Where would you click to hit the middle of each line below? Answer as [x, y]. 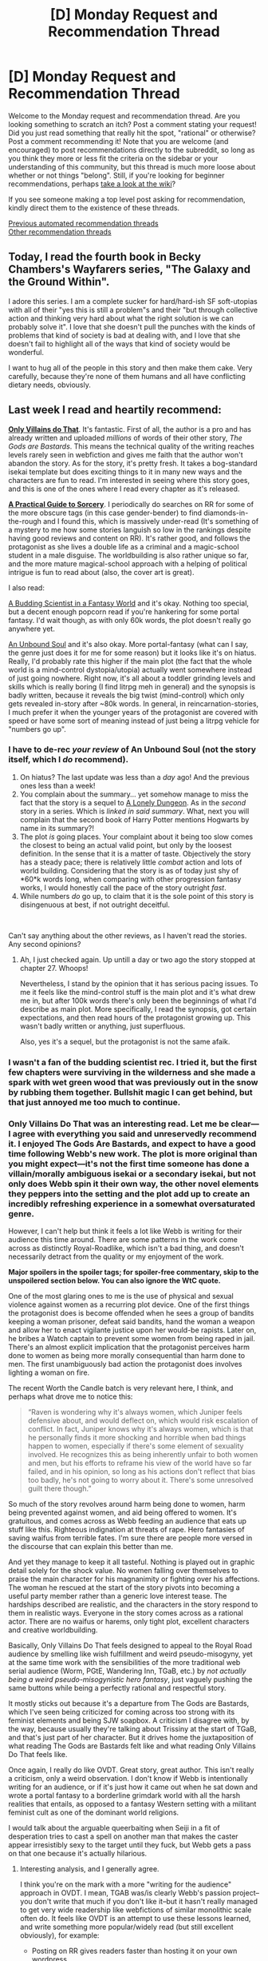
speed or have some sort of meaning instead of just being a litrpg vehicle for [134, 721]
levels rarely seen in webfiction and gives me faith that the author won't [126, 454]
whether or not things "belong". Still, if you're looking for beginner [116, 175]
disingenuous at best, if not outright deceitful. [95, 905]
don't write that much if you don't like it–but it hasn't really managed [146, 1902]
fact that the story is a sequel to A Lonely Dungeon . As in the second [132, 802]
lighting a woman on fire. [49, 1372]
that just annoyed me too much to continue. [95, 1102]
